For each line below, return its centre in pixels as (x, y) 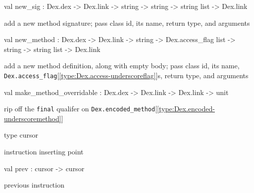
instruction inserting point (44, 152)
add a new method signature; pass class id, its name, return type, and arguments (127, 23)
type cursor (21, 135)
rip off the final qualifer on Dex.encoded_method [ (81, 109)
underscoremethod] (33, 118)
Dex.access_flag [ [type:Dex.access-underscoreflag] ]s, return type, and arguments (126, 75)
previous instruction (34, 185)
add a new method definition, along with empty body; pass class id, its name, (122, 66)
